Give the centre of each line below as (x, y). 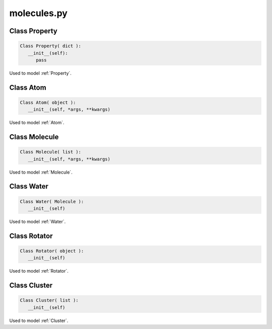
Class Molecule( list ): (51, 152)
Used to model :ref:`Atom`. (37, 123)
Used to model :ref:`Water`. (38, 222)
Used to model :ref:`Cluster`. (39, 320)
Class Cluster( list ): (49, 300)
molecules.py (39, 13)
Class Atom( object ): (48, 102)
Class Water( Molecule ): (52, 201)
